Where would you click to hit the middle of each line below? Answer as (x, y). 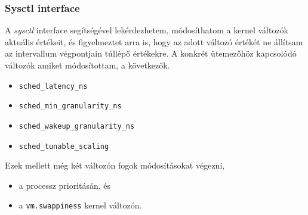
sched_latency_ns (53, 86)
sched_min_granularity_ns (70, 106)
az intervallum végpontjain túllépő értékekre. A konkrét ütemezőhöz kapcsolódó (151, 53)
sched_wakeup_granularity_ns (77, 126)
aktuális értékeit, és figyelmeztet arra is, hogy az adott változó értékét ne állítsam (154, 41)
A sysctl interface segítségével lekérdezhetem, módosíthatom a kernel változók (147, 30)
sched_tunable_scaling (64, 146)
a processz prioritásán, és (65, 185)
